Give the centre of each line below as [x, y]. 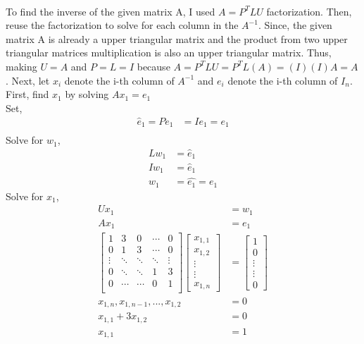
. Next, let [28, 80]
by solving [87, 94]
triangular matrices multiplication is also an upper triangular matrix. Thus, [169, 53]
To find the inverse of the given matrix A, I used [111, 11]
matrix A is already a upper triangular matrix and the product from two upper [177, 38]
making [21, 66]
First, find [27, 94]
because [153, 66]
